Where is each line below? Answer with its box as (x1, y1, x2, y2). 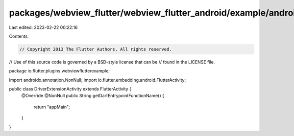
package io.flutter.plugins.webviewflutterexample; (9, 68, 110, 74)
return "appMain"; (33, 104, 71, 110)
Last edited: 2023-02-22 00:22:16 (9, 24, 78, 30)
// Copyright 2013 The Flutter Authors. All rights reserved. (19, 46, 172, 52)
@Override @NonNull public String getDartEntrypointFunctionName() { (21, 93, 164, 99)
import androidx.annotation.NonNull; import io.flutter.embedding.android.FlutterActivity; (9, 77, 186, 83)
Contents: (9, 33, 29, 39)
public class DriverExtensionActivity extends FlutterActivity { (9, 86, 132, 92)
